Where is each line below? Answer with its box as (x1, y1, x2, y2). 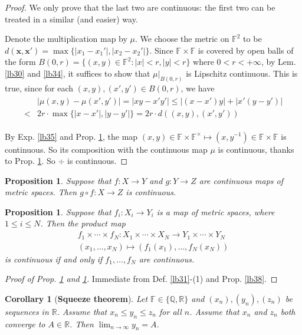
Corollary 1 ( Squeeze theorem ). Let (5, 292, 148, 304)
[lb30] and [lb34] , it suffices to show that (5, 67, 150, 79)
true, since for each (5, 81, 74, 94)
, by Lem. (261, 55, 296, 68)
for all (159, 305, 182, 317)
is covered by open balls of (198, 44, 294, 56)
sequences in (5, 305, 49, 317)
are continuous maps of (199, 174, 283, 186)
